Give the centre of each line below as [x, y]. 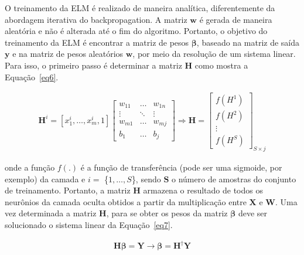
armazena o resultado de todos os [203, 190]
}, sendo [146, 178]
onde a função [30, 167]
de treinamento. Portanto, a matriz [68, 190]
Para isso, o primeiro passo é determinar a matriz [93, 65]
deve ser [253, 213]
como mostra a [221, 65]
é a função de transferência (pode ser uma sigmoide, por [181, 167]
